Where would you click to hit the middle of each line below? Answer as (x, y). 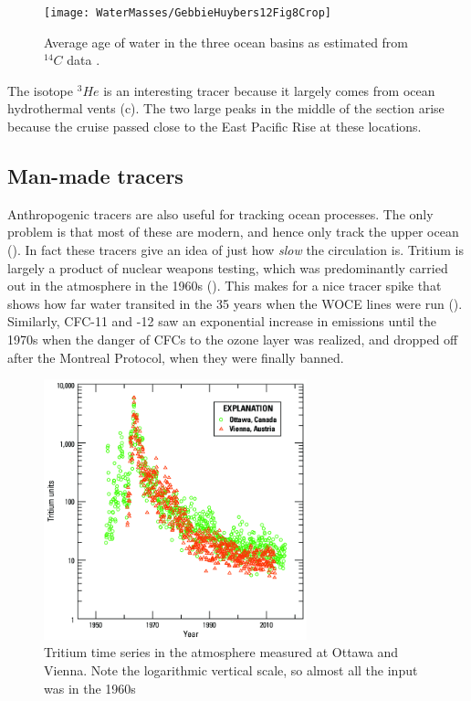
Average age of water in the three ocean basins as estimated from (226, 42)
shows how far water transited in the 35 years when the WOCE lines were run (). (235, 303)
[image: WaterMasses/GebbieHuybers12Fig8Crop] (188, 13)
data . (84, 60)
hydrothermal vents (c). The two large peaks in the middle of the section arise (226, 108)
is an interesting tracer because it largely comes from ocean (269, 90)
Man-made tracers (95, 176)
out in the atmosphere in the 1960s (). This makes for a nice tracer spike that (225, 286)
